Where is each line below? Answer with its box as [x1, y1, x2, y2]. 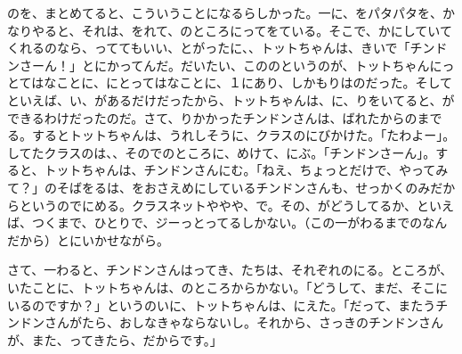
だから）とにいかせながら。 [7, 230, 169, 249]
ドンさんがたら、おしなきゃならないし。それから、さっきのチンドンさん [19, 313, 443, 332]
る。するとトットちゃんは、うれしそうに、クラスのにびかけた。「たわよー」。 [7, 126, 456, 144]
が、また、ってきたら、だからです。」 [7, 330, 223, 349]
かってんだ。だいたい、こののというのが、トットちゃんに [106, 55, 442, 74]
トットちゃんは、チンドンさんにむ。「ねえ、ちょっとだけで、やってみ [44, 161, 449, 179]
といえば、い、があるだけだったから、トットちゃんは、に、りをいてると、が [7, 90, 455, 109]
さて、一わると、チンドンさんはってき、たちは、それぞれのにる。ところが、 [7, 260, 453, 279]
